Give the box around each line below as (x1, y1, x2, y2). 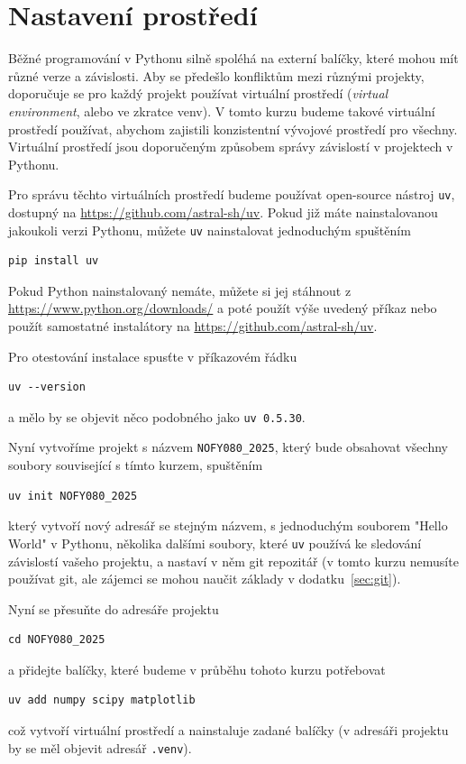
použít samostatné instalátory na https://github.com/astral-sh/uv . (8, 316, 378, 335)
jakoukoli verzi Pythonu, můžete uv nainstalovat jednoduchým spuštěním (8, 220, 411, 239)
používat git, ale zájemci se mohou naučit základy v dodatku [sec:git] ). (8, 569, 401, 588)
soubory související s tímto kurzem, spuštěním (8, 456, 263, 474)
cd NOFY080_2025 (8, 633, 105, 647)
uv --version (8, 381, 86, 394)
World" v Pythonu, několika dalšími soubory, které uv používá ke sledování (8, 533, 422, 552)
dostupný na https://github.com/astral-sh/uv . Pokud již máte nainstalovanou (8, 202, 438, 221)
